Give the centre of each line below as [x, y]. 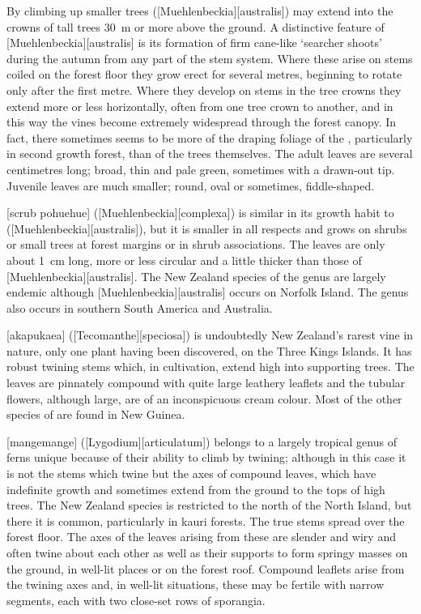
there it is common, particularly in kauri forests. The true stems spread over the [206, 520]
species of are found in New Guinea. [96, 414]
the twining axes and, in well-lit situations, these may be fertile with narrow [196, 584]
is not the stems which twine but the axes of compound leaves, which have [191, 473]
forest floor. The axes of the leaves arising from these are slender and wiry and [201, 537]
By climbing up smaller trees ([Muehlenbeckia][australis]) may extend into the [200, 11]
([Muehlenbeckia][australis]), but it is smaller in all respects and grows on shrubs [207, 228]
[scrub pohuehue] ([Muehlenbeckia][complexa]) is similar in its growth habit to [200, 213]
